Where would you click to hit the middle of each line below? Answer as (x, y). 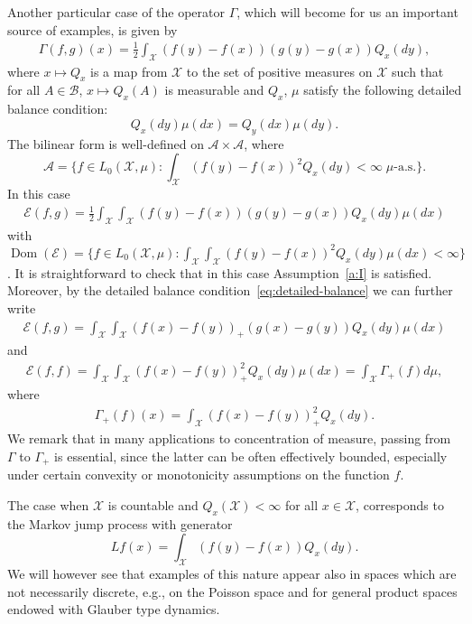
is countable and (153, 504)
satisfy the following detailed (383, 90)
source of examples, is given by (93, 29)
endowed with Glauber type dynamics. (114, 609)
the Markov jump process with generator (120, 523)
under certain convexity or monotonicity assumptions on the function (199, 475)
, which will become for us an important (347, 12)
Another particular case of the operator (116, 12)
